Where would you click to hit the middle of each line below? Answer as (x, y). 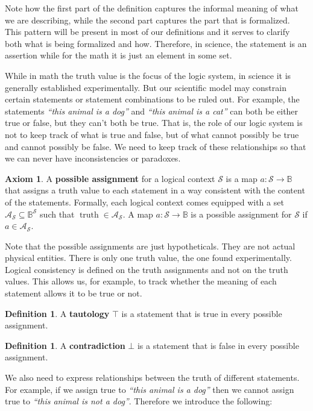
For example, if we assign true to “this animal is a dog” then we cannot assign (150, 389)
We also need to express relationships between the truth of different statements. (152, 378)
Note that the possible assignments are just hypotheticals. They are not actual (150, 246)
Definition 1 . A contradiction (65, 345)
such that (57, 214)
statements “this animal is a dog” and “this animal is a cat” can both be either (152, 111)
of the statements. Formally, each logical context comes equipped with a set (144, 202)
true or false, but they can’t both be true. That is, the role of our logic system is (154, 123)
